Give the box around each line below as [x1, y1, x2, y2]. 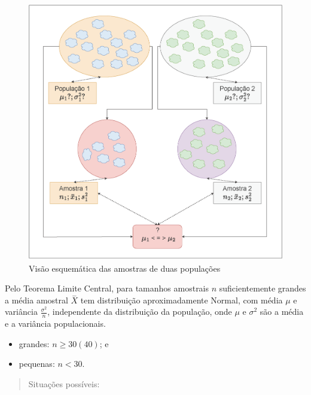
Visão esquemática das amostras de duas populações [29, 262, 221, 274]
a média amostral [5, 293, 68, 306]
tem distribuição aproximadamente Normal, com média [80, 293, 283, 306]
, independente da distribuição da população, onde [47, 305, 232, 318]
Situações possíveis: [28, 378, 100, 390]
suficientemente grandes [219, 282, 306, 294]
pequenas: [19, 357, 55, 370]
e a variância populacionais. [5, 317, 106, 330]
